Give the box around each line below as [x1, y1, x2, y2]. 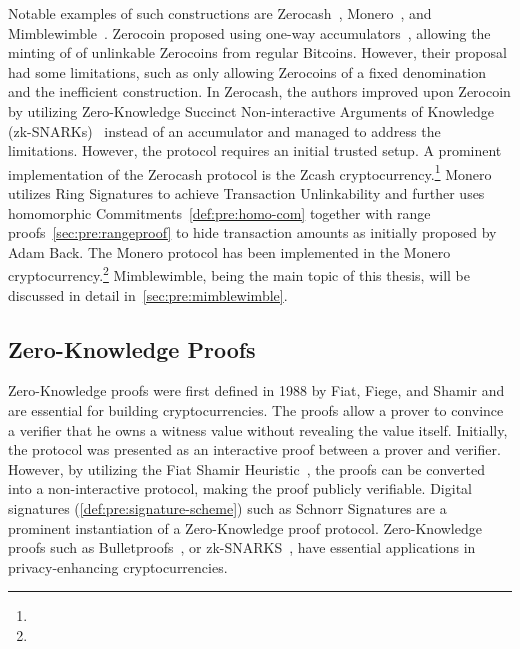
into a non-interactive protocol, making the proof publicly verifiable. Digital [8, 478, 472, 499]
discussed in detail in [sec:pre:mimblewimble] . [8, 284, 288, 305]
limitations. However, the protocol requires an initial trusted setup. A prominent [8, 140, 502, 161]
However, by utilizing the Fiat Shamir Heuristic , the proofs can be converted [8, 458, 485, 479]
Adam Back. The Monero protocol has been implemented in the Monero [8, 241, 451, 262]
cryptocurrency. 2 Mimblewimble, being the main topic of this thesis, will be [8, 262, 471, 286]
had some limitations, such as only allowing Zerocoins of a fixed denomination [8, 61, 486, 82]
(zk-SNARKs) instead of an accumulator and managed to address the [8, 120, 441, 141]
